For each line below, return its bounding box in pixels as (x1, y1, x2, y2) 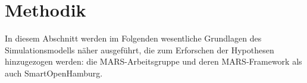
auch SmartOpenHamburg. (5, 66, 103, 79)
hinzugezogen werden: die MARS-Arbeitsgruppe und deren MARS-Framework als (5, 55, 302, 68)
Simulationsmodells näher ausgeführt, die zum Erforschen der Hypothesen (5, 43, 274, 56)
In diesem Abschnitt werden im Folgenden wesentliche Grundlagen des (5, 32, 262, 44)
